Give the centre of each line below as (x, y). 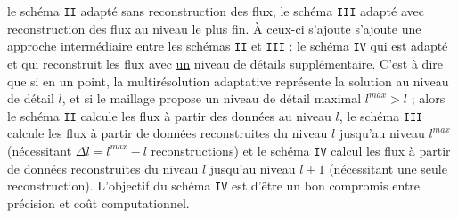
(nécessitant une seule (388, 168)
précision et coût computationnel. (98, 202)
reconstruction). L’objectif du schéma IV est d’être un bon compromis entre (214, 186)
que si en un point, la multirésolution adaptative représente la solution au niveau (228, 81)
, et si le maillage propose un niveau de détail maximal (212, 98)
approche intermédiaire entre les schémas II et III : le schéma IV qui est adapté (228, 46)
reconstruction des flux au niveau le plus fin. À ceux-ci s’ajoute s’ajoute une (214, 28)
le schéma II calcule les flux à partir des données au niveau (169, 115)
